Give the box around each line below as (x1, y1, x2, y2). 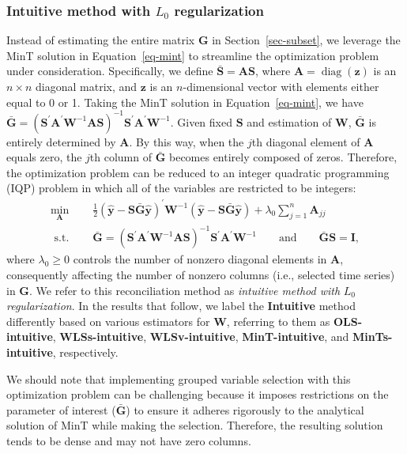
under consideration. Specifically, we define (6, 62, 213, 79)
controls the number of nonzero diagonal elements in (73, 251, 327, 267)
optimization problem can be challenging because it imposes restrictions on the (6, 386, 389, 403)
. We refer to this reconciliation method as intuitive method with (29, 282, 341, 298)
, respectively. (52, 343, 119, 360)
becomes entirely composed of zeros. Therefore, (168, 149, 398, 165)
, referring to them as (226, 312, 330, 329)
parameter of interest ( (6, 401, 116, 418)
